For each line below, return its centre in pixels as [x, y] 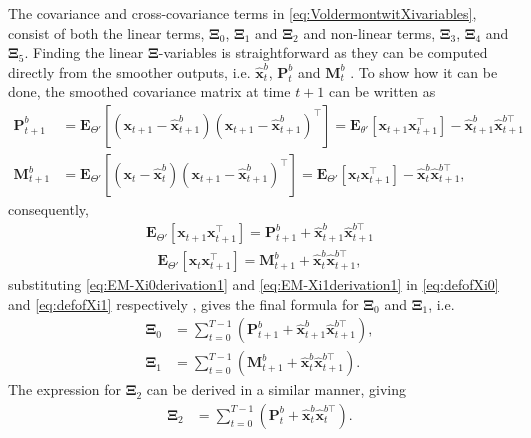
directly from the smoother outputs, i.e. [129, 71]
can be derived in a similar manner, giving [276, 389]
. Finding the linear [84, 52]
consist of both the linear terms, [106, 32]
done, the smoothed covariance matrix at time [149, 91]
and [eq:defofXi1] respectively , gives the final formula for [183, 303]
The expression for [65, 389]
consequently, [48, 209]
